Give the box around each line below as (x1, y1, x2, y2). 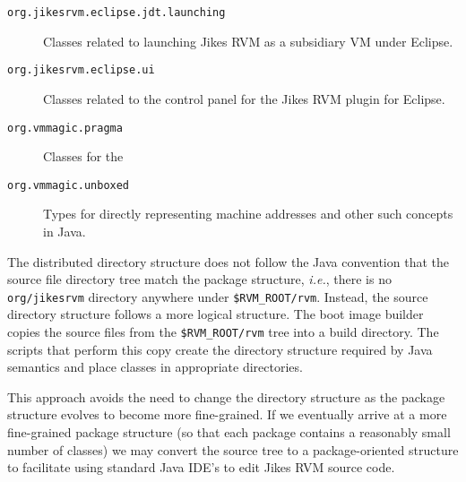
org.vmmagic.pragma (7, 121, 123, 134)
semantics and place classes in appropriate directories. (7, 357, 303, 376)
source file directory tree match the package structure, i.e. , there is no (7, 270, 392, 288)
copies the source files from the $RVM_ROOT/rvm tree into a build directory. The (7, 323, 439, 341)
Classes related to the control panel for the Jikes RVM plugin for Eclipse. (43, 89, 445, 108)
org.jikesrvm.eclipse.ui (7, 64, 155, 77)
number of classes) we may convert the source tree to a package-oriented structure (7, 440, 459, 459)
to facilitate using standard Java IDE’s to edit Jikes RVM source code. (7, 458, 395, 477)
